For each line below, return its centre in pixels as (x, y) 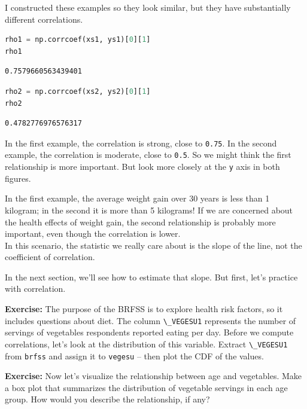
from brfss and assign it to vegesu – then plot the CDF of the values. (134, 355)
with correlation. (35, 289)
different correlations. (44, 19)
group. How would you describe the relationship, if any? (107, 399)
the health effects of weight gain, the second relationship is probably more (140, 222)
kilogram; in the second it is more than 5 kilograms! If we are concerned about (149, 210)
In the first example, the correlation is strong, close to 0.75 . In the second (141, 143)
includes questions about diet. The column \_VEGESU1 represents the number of (151, 320)
